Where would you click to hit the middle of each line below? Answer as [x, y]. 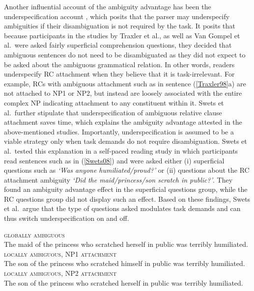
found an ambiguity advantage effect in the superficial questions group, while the [126, 189]
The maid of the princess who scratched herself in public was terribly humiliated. [126, 244]
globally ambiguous [34, 234]
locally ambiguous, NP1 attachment [60, 253]
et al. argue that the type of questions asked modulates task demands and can [122, 208]
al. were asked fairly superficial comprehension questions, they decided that [118, 45]
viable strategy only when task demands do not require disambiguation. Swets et [126, 141]
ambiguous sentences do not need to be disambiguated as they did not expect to [125, 54]
